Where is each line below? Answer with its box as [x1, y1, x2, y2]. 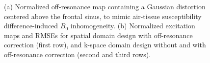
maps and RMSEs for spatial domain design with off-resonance [4, 30, 193, 40]
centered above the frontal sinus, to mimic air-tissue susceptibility [4, 11, 202, 21]
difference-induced [4, 21, 58, 31]
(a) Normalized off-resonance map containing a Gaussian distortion [4, 1, 206, 11]
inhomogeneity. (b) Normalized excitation [70, 21, 195, 31]
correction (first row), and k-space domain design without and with [4, 40, 206, 50]
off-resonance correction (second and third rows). [4, 49, 151, 59]
